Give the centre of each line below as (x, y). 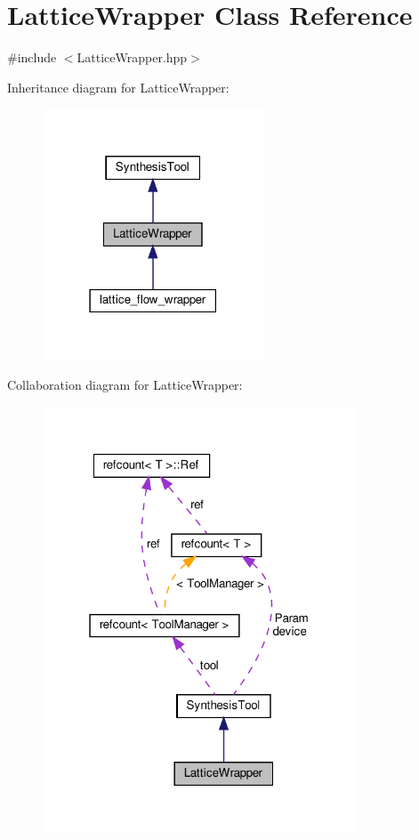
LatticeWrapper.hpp (132, 57)
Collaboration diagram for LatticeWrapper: (125, 385)
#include (32, 57)
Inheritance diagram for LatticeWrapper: (118, 87)
